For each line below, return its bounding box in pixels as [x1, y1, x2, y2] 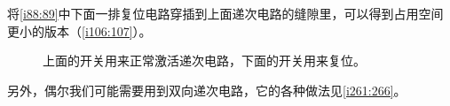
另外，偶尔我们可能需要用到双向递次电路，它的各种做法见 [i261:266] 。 [7, 80, 407, 99]
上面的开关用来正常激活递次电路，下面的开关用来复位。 [43, 51, 366, 70]
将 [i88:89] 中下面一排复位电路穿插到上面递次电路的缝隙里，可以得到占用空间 [7, 4, 444, 22]
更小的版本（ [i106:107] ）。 [7, 21, 152, 40]
